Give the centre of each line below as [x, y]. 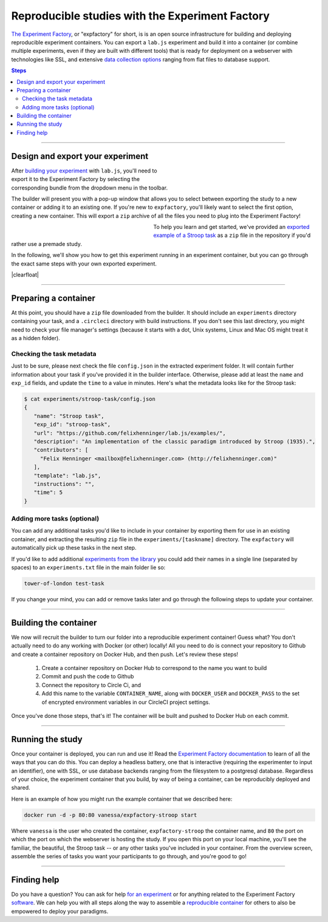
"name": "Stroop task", [69, 416]
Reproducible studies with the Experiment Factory [141, 16]
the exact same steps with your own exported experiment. [84, 264]
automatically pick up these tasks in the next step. [74, 548]
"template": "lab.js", [67, 476]
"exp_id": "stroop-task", [72, 425]
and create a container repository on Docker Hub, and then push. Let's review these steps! [125, 654]
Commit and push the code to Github [88, 677]
